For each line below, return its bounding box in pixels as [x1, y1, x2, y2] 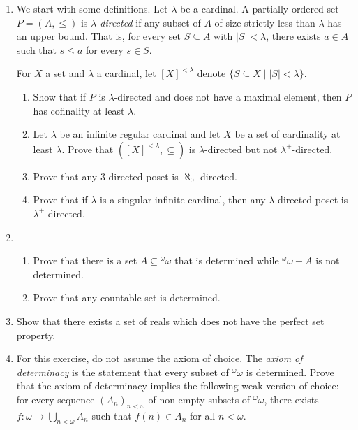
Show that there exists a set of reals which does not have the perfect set [16, 313, 325, 328]
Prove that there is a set [33, 253, 137, 268]
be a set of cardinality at [234, 127, 341, 141]
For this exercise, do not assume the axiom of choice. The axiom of [16, 351, 303, 366]
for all [190, 408, 216, 422]
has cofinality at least [33, 103, 125, 117]
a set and [45, 66, 85, 80]
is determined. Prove [246, 364, 334, 379]
